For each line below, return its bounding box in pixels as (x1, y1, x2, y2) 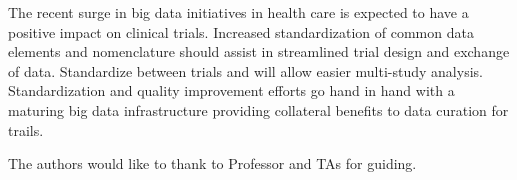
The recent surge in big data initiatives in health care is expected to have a (8, 2, 469, 22)
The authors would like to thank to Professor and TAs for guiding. (8, 153, 417, 174)
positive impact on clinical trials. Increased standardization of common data (8, 21, 474, 42)
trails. (8, 119, 44, 140)
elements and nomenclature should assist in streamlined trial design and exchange (8, 41, 510, 62)
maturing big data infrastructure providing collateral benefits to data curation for (8, 99, 509, 120)
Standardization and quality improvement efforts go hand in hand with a (8, 80, 455, 101)
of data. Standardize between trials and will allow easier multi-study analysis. (8, 60, 483, 81)
